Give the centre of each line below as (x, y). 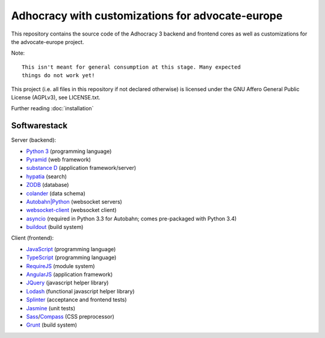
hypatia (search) (47, 176)
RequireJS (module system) (61, 266)
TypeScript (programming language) (71, 258)
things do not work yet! (58, 76)
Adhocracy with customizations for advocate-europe (147, 16)
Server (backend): (34, 140)
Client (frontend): (32, 238)
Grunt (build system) (52, 325)
